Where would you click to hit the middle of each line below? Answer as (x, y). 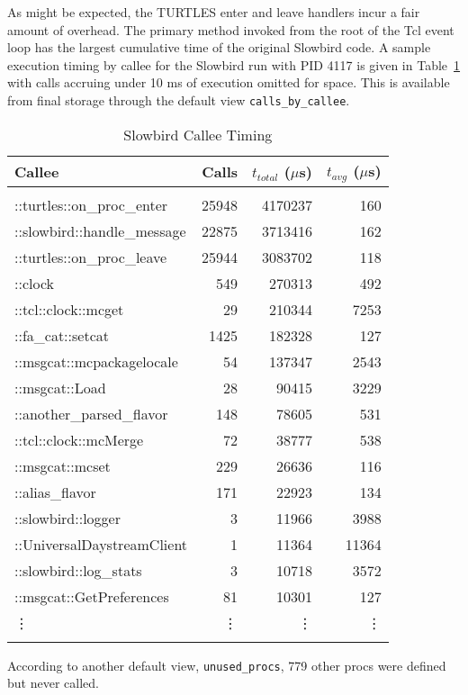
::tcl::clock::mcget (69, 309)
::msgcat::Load (60, 387)
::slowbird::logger (67, 518)
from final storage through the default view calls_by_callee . (179, 99)
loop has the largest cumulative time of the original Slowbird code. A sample (219, 47)
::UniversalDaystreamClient (101, 544)
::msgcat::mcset (63, 465)
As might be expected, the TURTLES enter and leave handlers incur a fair (214, 12)
